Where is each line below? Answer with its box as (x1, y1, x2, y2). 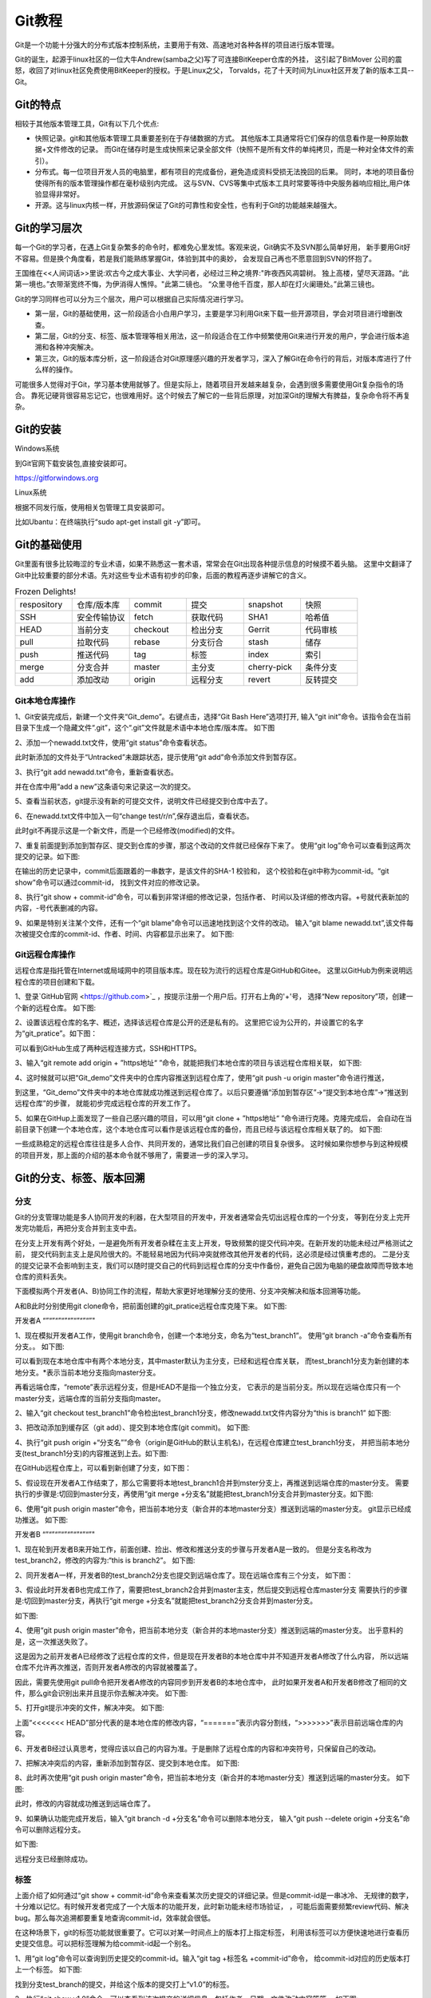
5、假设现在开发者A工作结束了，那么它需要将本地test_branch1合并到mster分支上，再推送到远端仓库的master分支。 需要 (14, 1478, 409, 1487)
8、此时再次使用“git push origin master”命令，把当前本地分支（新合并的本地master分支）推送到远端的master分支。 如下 (14, 1773, 410, 1782)
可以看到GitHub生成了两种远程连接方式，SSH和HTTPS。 (14, 1043, 201, 1053)
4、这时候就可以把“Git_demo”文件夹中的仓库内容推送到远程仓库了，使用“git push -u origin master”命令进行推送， (14, 1073, 389, 1082)
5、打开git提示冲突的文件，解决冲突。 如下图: (14, 1703, 164, 1713)
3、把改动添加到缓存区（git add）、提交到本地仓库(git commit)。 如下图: (14, 1423, 251, 1432)
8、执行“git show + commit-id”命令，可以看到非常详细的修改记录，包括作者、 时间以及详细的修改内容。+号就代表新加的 (14, 892, 410, 902)
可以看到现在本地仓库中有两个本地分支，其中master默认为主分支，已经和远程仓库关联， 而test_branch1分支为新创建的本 (14, 1356, 410, 1366)
